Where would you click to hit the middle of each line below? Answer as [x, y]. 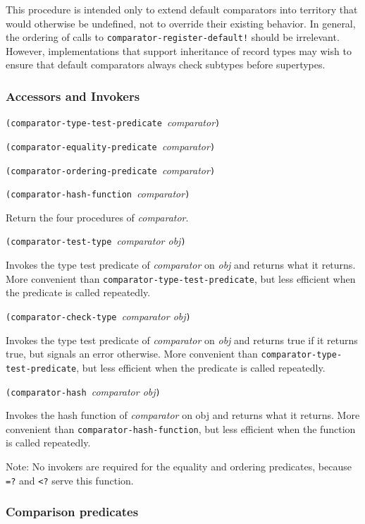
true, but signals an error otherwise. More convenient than [132, 354]
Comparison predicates [72, 512]
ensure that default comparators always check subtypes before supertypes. [166, 65]
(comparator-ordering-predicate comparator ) [111, 170]
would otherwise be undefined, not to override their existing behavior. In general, [181, 23]
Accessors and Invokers [73, 96]
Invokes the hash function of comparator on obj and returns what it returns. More [183, 415]
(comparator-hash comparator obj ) [83, 391]
